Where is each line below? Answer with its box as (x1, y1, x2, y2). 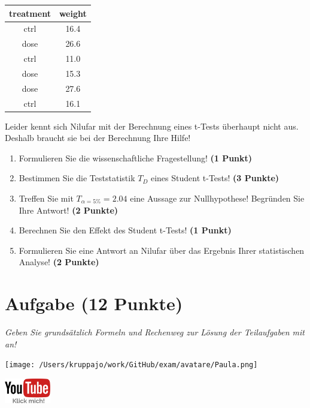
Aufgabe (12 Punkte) (5, 291, 183, 316)
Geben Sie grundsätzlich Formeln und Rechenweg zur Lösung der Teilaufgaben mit (5, 326, 305, 338)
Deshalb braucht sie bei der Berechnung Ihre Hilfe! (5, 131, 191, 144)
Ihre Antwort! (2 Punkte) (19, 203, 118, 216)
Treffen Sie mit (19, 192, 74, 205)
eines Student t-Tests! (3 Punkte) (150, 172, 279, 184)
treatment (9, 7, 51, 19)
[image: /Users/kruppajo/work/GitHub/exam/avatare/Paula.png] (5, 361, 258, 370)
